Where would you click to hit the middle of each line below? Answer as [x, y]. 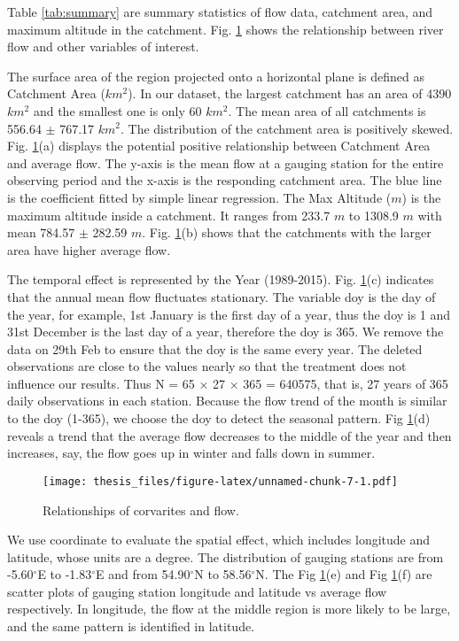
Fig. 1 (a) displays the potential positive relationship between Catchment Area [219, 146]
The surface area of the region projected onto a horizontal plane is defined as [216, 76]
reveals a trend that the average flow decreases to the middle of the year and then [229, 435]
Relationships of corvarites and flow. [141, 510]
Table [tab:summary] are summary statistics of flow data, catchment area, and [220, 12]
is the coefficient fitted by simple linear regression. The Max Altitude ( [199, 197]
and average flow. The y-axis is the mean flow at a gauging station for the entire [226, 162]
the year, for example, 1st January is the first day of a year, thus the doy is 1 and [229, 314]
